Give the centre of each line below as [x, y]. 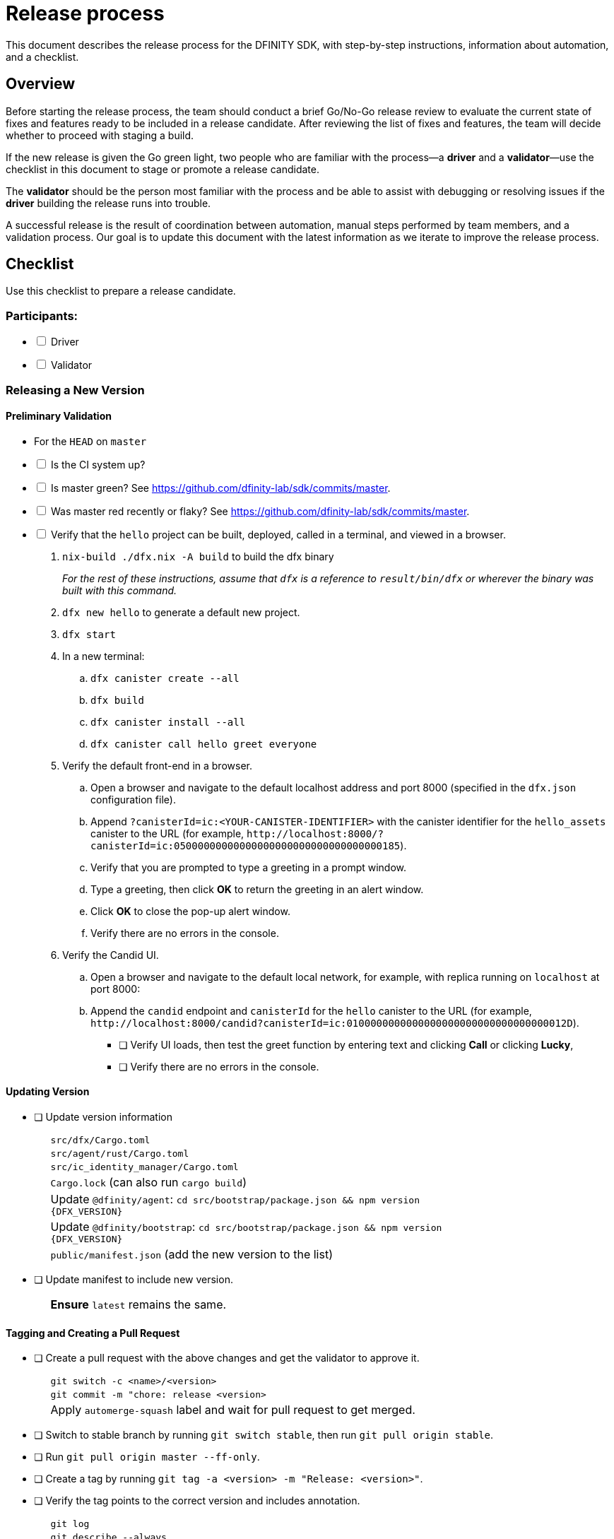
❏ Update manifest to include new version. [134, 1279]
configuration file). [133, 799]
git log [70, 1524]
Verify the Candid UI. [111, 955]
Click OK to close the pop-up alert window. [190, 911]
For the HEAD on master [90, 441]
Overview [41, 84]
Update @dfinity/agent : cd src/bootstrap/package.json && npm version [235, 1199]
